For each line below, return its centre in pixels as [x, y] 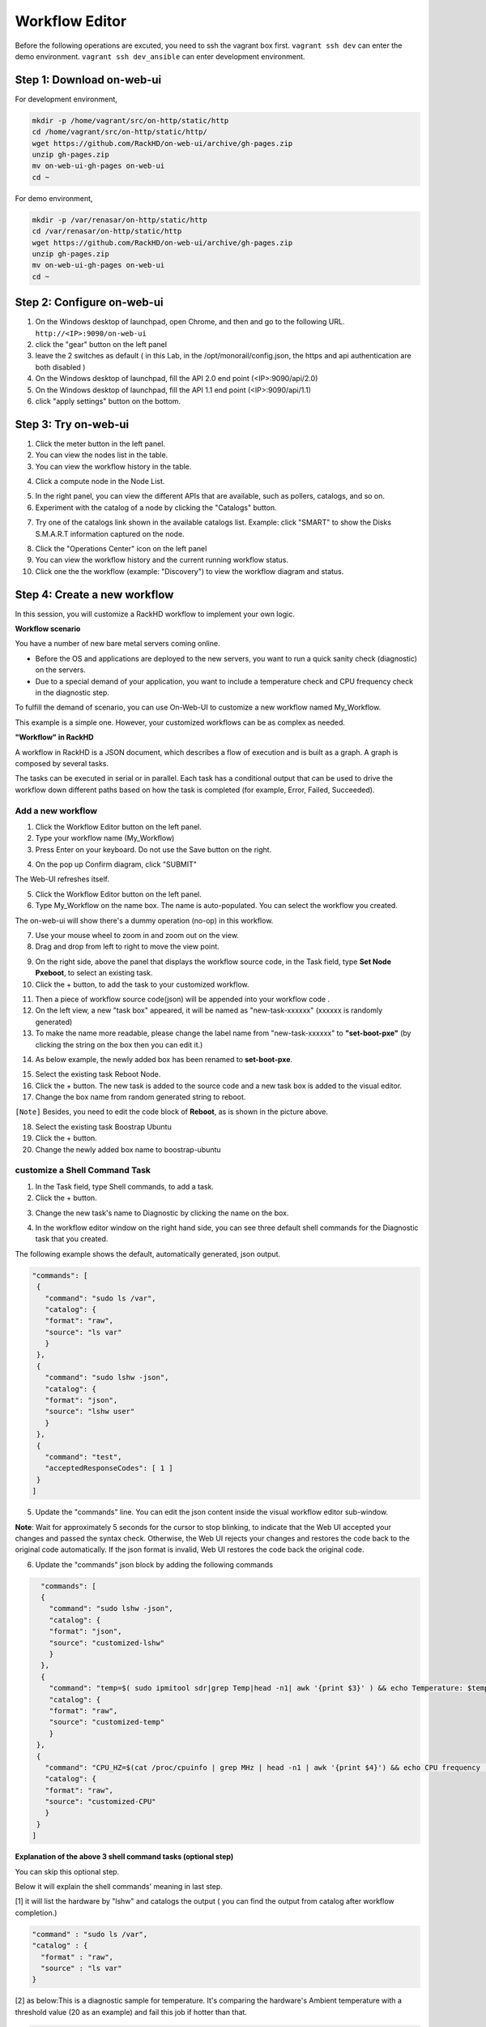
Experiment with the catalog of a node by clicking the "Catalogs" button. [156, 508]
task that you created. [72, 1239]
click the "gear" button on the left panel [101, 344]
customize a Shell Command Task [83, 1170]
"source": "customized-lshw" [107, 1643]
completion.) [36, 1913]
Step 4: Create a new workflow [94, 595]
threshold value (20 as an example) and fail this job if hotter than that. [131, 2012]
